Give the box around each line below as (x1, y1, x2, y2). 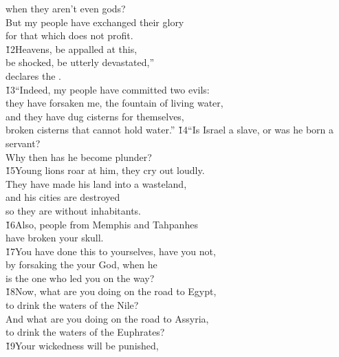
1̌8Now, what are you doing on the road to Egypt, (6, 284, 217, 299)
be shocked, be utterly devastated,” (6, 55, 155, 69)
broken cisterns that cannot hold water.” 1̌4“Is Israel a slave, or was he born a (6, 122, 334, 137)
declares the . (6, 68, 61, 83)
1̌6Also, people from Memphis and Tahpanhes (6, 217, 198, 231)
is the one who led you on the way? (6, 270, 155, 285)
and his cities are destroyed (6, 190, 120, 204)
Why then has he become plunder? (6, 149, 152, 164)
